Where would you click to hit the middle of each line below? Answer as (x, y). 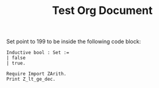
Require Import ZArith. (37, 74)
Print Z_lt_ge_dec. (31, 80)
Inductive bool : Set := (38, 53)
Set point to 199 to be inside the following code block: (74, 42)
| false (16, 58)
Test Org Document (102, 11)
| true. (16, 63)
